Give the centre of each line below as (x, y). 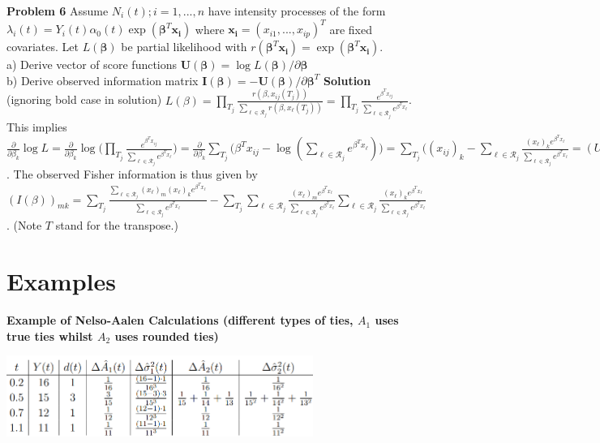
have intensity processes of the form (297, 11)
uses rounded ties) (167, 335)
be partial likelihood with (184, 47)
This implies (37, 126)
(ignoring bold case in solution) (84, 99)
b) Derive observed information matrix (103, 80)
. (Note (24, 225)
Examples (61, 281)
